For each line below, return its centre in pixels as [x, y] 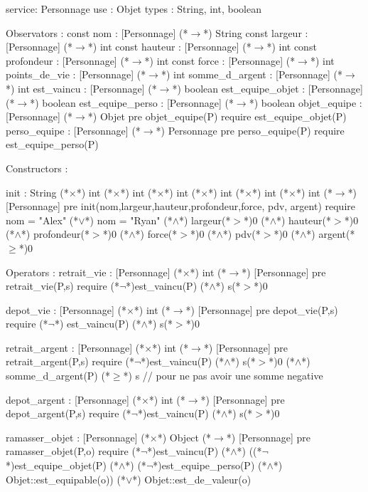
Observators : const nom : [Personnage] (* [97, 32]
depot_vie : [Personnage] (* [66, 309]
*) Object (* [184, 437]
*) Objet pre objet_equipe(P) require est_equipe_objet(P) [217, 116]
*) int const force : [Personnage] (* [220, 60]
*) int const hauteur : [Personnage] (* [169, 47]
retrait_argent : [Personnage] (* [75, 347]
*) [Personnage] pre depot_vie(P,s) [262, 309]
